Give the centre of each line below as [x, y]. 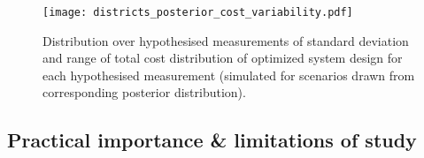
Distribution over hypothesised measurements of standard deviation [226, 40]
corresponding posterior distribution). [144, 92]
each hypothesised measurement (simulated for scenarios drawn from [229, 75]
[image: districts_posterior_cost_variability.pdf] [198, 12]
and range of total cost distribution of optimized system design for [223, 58]
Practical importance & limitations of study [212, 140]
